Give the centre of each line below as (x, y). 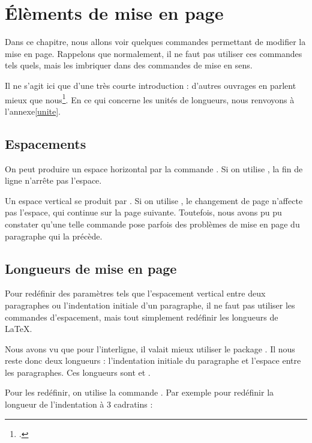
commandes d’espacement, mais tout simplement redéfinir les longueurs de (142, 317)
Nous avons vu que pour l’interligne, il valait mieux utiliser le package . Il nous (150, 348)
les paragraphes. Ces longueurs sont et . (78, 372)
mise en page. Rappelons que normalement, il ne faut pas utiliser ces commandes (154, 53)
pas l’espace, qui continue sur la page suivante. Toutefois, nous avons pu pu (143, 212)
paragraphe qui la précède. (54, 236)
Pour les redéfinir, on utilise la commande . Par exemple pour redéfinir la (139, 392)
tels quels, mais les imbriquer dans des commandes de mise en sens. (129, 65)
